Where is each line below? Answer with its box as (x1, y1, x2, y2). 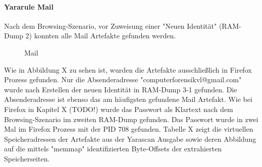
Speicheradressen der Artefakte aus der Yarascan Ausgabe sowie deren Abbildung (4, 133, 256, 144)
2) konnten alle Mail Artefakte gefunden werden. (25, 30, 176, 41)
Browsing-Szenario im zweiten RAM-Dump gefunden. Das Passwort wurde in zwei (4, 114, 258, 124)
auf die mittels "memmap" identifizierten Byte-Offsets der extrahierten (4, 143, 222, 154)
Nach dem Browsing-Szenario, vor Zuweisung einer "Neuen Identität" (4, 20, 217, 31)
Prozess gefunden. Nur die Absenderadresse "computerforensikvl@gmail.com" (4, 74, 242, 85)
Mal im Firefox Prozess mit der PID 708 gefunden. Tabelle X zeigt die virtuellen (4, 124, 253, 134)
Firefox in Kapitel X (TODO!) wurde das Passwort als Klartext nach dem (4, 103, 233, 114)
